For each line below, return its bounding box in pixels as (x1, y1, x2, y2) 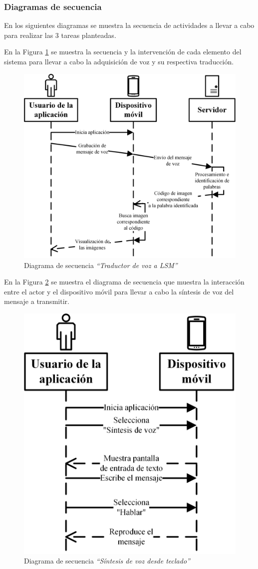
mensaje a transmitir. (4, 296, 69, 306)
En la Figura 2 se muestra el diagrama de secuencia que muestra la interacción (4, 277, 245, 287)
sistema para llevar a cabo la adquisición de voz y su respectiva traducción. (4, 56, 234, 66)
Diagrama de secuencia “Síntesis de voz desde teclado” (24, 556, 190, 566)
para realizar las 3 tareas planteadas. (4, 29, 116, 40)
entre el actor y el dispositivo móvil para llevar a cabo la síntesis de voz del (4, 286, 234, 296)
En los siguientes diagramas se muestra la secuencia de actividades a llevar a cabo (4, 20, 255, 30)
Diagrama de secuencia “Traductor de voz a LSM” (24, 260, 178, 270)
